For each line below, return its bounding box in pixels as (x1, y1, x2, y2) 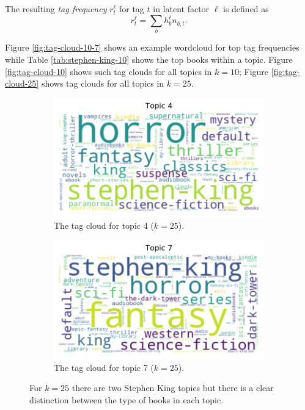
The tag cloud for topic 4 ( (54, 218, 154, 231)
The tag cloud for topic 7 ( (54, 361, 154, 373)
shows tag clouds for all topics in (41, 77, 164, 90)
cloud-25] (5, 77, 39, 90)
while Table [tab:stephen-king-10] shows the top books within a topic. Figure (5, 53, 293, 66)
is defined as (223, 2, 269, 15)
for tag (119, 2, 144, 15)
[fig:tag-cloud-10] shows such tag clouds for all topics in (5, 65, 212, 77)
